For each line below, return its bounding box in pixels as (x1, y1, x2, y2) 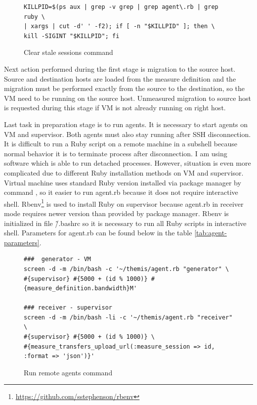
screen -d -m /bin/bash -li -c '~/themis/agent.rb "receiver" (24, 314, 233, 321)
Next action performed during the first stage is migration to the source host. (4, 63, 236, 74)
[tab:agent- (194, 227, 227, 238)
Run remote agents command (24, 367, 113, 377)
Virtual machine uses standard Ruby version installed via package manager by (4, 177, 241, 187)
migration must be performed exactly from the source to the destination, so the (4, 83, 245, 93)
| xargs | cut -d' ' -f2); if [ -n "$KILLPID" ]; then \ (24, 23, 215, 30)
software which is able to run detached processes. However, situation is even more (4, 158, 251, 168)
